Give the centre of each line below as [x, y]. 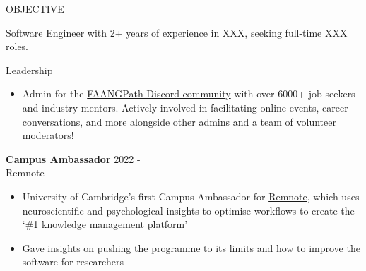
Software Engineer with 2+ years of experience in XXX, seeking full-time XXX [177, 32]
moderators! [48, 135]
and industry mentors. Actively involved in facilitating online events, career [185, 107]
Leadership [29, 70]
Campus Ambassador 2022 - [73, 158]
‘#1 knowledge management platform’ [105, 224]
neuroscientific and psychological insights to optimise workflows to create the [188, 210]
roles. [17, 46]
